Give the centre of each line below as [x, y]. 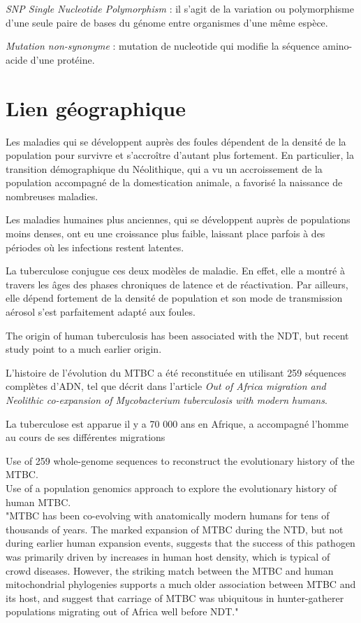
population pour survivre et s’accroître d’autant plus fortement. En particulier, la [180, 155]
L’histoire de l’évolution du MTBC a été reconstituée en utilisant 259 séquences [176, 372]
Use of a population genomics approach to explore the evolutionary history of [171, 488]
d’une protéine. [62, 59]
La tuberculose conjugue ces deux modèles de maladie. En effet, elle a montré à [175, 271]
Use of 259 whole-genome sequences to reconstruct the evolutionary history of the [180, 460]
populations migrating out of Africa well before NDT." [122, 611]
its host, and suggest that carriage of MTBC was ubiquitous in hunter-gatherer [175, 597]
